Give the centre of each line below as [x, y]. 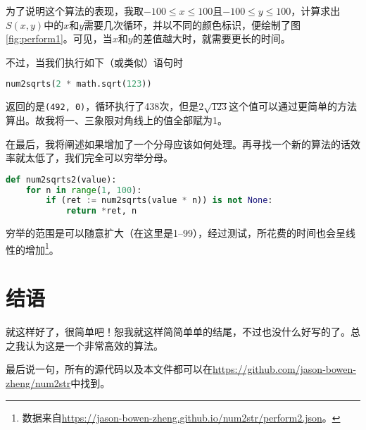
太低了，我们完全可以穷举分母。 [99, 158]
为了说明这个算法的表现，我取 [75, 11]
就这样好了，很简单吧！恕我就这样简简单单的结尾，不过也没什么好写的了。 [178, 332]
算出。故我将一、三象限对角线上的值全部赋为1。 [116, 119]
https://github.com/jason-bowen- [284, 369]
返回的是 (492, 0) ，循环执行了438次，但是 [102, 106]
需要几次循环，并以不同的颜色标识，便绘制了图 [193, 24]
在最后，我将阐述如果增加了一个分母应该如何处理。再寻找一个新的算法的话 [178, 143]
